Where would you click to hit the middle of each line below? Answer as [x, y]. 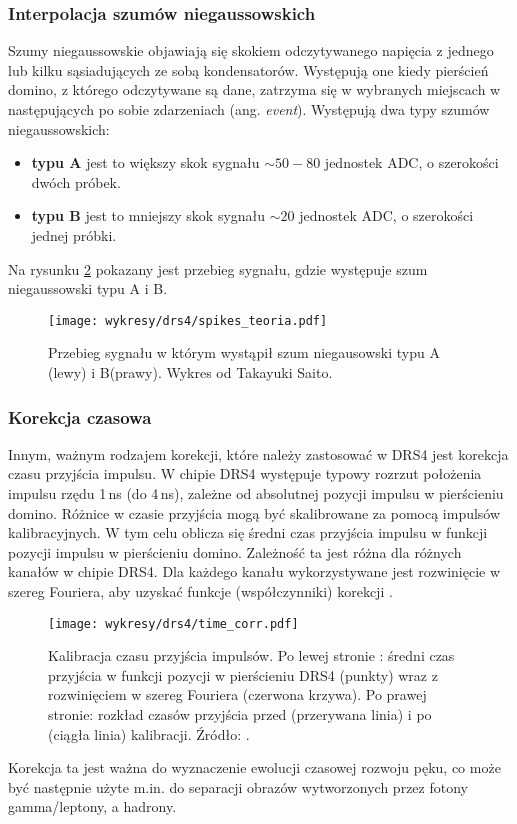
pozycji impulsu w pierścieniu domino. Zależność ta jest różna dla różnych [235, 551]
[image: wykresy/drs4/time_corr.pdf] [173, 623]
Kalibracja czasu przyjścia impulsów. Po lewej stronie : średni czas [251, 655]
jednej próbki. [74, 234]
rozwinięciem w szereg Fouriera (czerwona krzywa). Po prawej [237, 694]
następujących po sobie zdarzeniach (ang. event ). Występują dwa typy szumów [249, 109]
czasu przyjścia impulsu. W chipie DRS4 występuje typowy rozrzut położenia [245, 473]
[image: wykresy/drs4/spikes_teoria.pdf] [188, 320]
